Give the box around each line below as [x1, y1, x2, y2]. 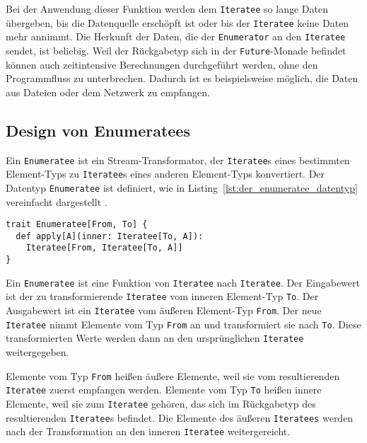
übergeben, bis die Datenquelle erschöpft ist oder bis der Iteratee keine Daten [6, 15, 349, 30]
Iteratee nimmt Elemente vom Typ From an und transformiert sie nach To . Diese [6, 316, 361, 331]
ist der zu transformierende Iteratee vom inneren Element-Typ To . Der [6, 289, 319, 304]
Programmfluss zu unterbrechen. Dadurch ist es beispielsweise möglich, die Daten [6, 71, 359, 86]
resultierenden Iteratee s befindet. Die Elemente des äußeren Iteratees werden [6, 410, 354, 425]
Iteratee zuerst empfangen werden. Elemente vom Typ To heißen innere [6, 382, 322, 397]
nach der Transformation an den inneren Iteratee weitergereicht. [6, 424, 291, 439]
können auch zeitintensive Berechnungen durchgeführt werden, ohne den [6, 57, 318, 71]
